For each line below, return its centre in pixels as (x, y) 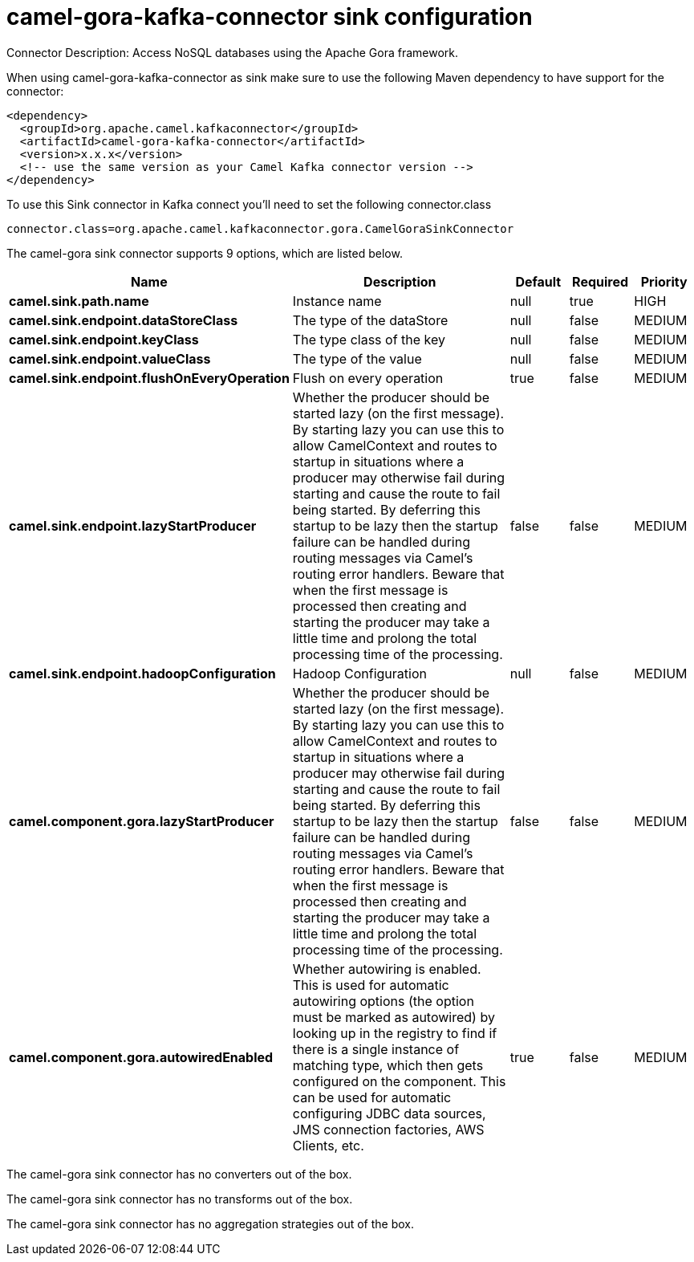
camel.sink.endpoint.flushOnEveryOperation (149, 378)
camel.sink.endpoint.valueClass (110, 358)
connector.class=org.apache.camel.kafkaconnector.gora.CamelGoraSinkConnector (260, 228)
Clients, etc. (328, 1145)
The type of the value (357, 358)
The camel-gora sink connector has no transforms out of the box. (180, 1199)
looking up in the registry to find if (395, 1033)
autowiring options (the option (383, 1001)
